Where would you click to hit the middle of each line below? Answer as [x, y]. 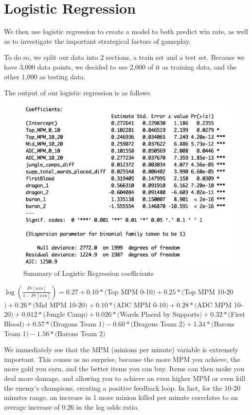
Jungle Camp [65, 314]
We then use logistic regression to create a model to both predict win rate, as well [126, 31]
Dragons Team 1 [77, 324]
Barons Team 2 [80, 333]
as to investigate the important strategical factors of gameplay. [97, 41]
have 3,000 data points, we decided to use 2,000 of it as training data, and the [120, 66]
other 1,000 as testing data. [45, 76]
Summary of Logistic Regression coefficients [89, 273]
